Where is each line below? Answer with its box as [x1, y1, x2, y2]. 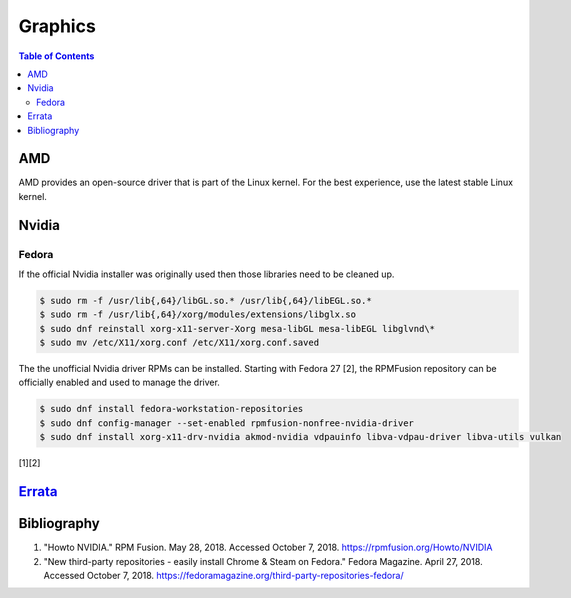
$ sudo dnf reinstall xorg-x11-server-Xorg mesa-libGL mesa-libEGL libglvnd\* [39, 323, 435, 334]
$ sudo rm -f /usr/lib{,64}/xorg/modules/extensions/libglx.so [39, 309, 357, 320]
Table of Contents [18, 50, 95, 62]
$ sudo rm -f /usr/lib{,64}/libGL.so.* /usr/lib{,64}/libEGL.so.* [39, 295, 372, 306]
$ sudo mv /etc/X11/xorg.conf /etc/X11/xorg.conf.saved [39, 337, 320, 349]
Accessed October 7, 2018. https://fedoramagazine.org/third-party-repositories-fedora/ [43, 569, 404, 581]
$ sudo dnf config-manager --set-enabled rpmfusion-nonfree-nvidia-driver [39, 417, 415, 429]
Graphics [18, 15, 97, 37]
